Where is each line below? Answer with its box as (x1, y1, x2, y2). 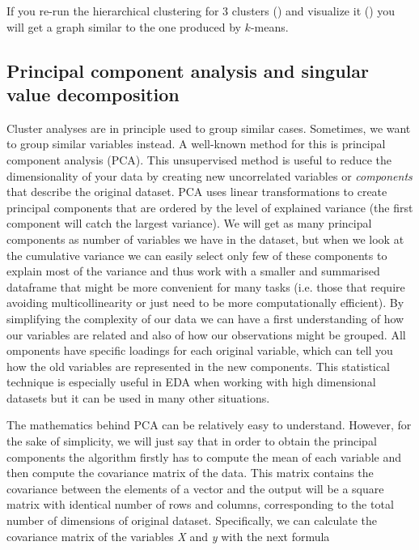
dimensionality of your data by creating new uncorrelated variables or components (6, 167, 413, 184)
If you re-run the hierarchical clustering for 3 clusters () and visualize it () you (6, 2, 396, 19)
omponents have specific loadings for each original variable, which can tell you (6, 342, 393, 359)
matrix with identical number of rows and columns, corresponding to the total (6, 496, 394, 513)
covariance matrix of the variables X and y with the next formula (6, 527, 330, 544)
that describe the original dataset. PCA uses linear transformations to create (6, 183, 387, 200)
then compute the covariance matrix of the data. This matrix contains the (6, 464, 374, 481)
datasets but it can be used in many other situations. (6, 389, 270, 406)
